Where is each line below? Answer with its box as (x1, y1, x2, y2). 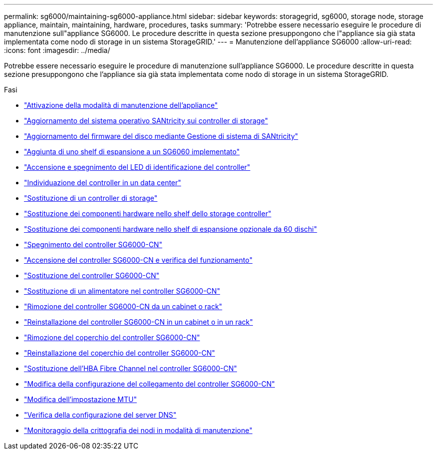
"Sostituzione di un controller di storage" (24, 194, 158, 202)
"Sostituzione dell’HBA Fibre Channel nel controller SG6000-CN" (24, 364, 237, 373)
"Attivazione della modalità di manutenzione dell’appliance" (24, 101, 218, 109)
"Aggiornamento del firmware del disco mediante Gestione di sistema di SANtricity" (24, 132, 298, 140)
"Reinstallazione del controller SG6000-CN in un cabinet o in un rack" (24, 318, 253, 326)
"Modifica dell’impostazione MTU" (24, 395, 137, 404)
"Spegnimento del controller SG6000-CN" (24, 240, 163, 249)
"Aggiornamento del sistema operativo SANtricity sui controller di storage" (24, 116, 268, 125)
